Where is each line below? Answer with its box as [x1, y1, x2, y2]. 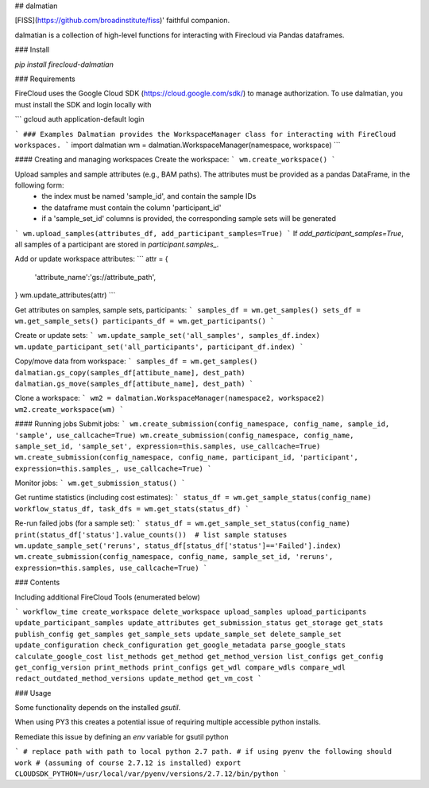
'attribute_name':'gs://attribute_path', [34, 272, 157, 281]
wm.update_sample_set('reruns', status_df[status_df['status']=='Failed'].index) [14, 542, 342, 550]
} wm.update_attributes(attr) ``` [14, 290, 116, 300]
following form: [14, 181, 64, 190]
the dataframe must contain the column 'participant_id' [41, 203, 222, 212]
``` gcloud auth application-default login [14, 115, 145, 124]
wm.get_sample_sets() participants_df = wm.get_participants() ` [14, 316, 275, 325]
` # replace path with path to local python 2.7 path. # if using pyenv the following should [14, 747, 392, 756]
